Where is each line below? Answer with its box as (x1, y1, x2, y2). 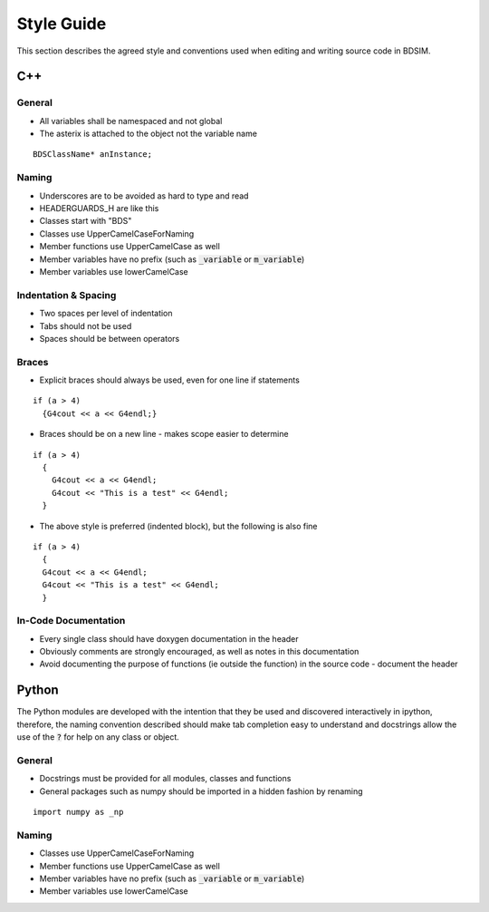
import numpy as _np (33, 807, 124, 818)
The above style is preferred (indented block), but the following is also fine (39, 520, 318, 531)
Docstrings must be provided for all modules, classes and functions (39, 773, 292, 784)
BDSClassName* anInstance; (33, 150, 153, 160)
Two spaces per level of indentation (39, 308, 173, 319)
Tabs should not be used (39, 320, 132, 331)
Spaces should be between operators (39, 333, 180, 344)
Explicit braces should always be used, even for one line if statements (39, 374, 301, 385)
